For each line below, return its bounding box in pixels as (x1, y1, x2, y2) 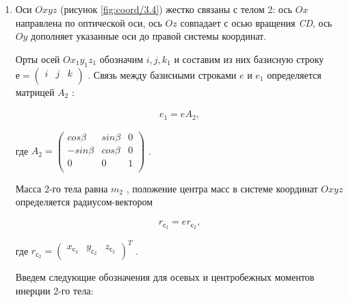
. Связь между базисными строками (88, 67, 237, 81)
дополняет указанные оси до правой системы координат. (31, 29, 267, 43)
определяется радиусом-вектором (15, 194, 153, 209)
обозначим (99, 51, 144, 66)
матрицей (15, 84, 55, 99)
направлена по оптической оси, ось (15, 15, 162, 29)
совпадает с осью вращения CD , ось (180, 15, 333, 29)
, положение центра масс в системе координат (126, 181, 318, 195)
